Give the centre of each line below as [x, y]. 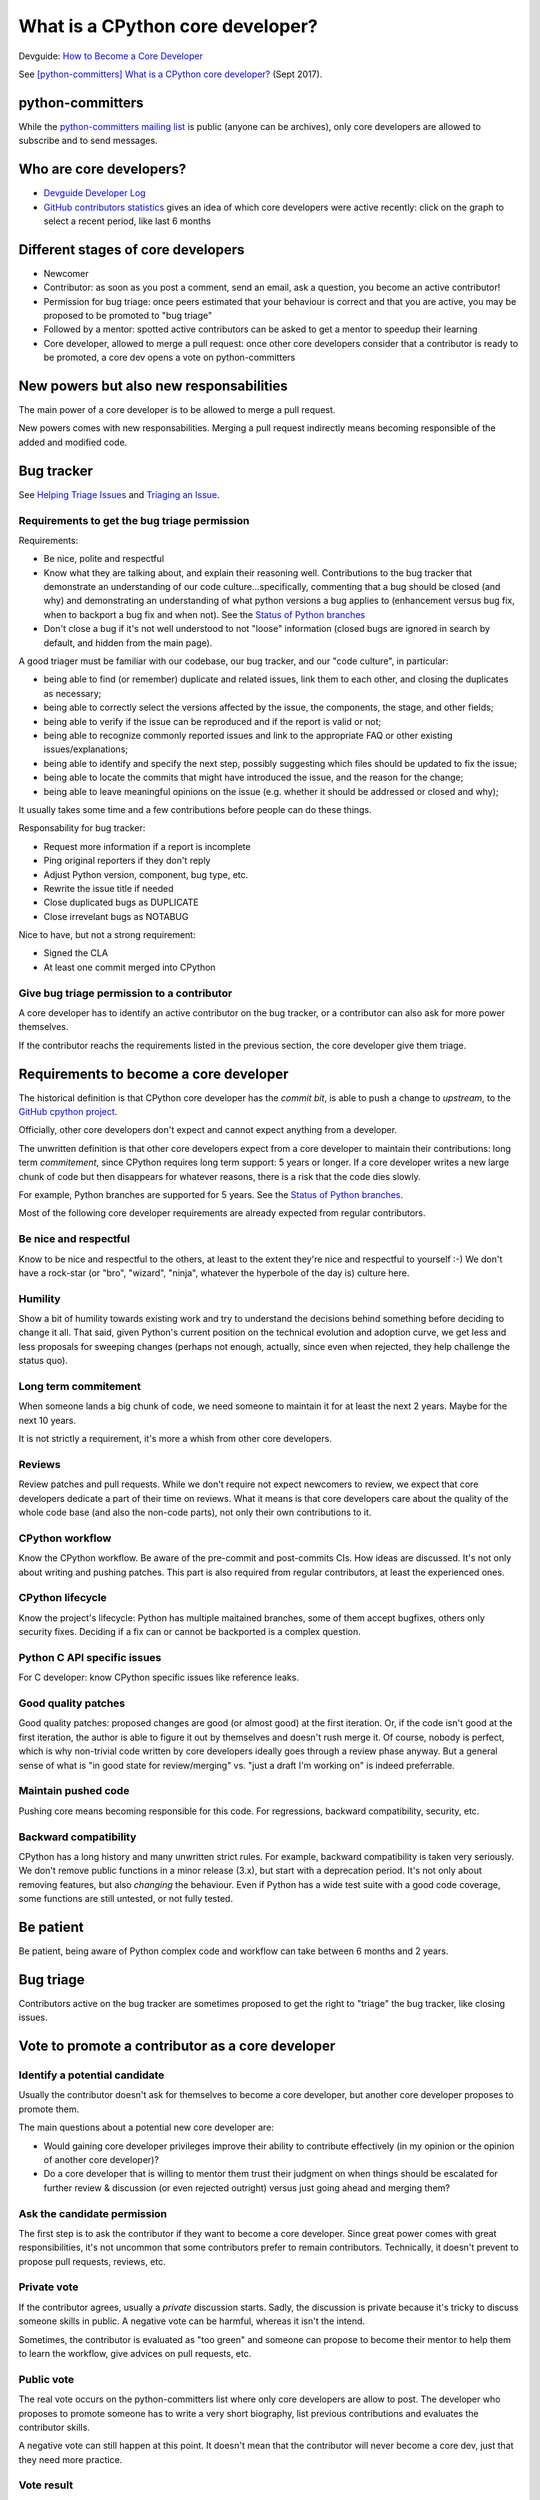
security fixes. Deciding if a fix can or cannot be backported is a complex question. [189, 1632]
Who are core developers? [102, 169]
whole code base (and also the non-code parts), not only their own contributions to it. [195, 1512]
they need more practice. [70, 2459]
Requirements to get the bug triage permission [134, 520]
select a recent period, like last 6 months [127, 221]
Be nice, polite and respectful [104, 559]
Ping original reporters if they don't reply [127, 861]
